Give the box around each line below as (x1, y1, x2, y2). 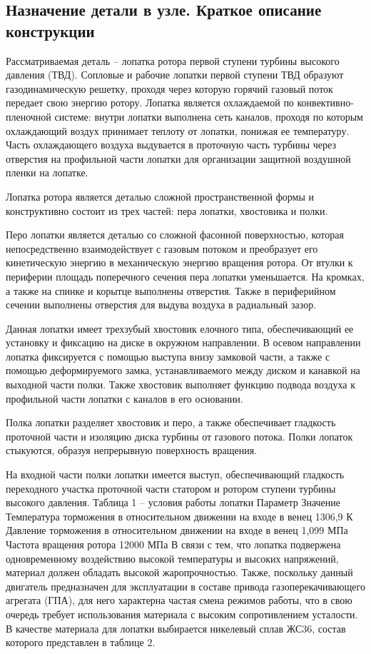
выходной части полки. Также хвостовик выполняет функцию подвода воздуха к (6, 377, 355, 392)
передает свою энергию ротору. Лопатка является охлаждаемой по (6, 95, 294, 110)
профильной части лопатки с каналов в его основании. (6, 391, 243, 406)
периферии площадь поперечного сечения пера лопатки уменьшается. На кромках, (6, 268, 365, 283)
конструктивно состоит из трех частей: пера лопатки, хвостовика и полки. (6, 203, 328, 218)
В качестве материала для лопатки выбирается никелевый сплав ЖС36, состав (6, 620, 346, 635)
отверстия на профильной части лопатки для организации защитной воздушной (6, 151, 351, 166)
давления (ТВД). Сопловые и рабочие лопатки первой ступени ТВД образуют (6, 67, 344, 82)
